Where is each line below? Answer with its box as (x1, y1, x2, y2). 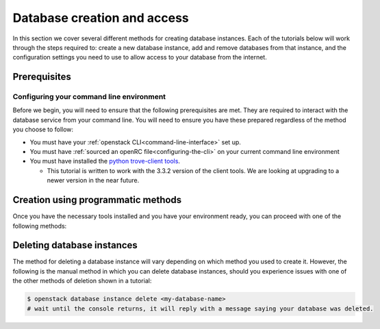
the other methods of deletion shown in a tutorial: (12, 277, 152, 285)
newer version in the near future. (47, 176, 140, 185)
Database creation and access (12, 10, 189, 25)
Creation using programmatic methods (12, 194, 182, 206)
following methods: (12, 222, 67, 230)
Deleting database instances (12, 239, 138, 251)
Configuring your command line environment (12, 92, 166, 102)
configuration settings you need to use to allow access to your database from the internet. (12, 53, 267, 62)
